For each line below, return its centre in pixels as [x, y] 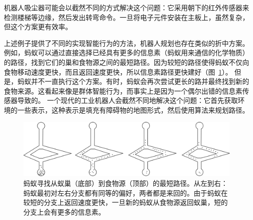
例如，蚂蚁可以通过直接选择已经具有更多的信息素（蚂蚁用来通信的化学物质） [126, 52]
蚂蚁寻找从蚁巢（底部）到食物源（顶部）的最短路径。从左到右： [126, 183]
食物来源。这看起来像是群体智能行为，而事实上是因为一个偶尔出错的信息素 [123, 90]
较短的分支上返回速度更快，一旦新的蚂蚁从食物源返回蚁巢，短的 [126, 202]
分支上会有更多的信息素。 [64, 211]
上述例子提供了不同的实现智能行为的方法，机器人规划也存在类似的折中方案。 [126, 43]
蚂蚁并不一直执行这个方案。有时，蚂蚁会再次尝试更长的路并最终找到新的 [133, 81]
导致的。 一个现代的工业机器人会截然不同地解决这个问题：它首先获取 [127, 100]
